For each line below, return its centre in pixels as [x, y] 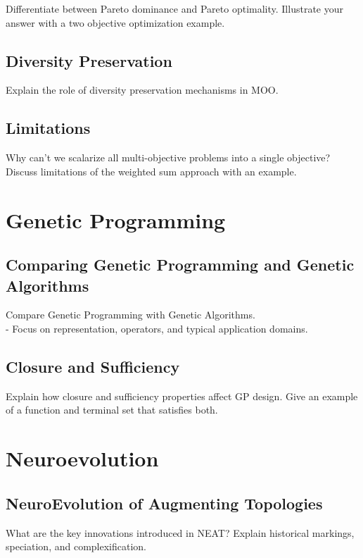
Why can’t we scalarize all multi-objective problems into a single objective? [168, 157]
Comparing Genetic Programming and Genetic [180, 265]
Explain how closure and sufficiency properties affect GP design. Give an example [182, 396]
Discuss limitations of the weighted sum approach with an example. [151, 171]
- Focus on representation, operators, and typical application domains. [157, 328]
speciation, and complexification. [76, 546]
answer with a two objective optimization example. [115, 22]
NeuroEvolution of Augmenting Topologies [164, 503]
